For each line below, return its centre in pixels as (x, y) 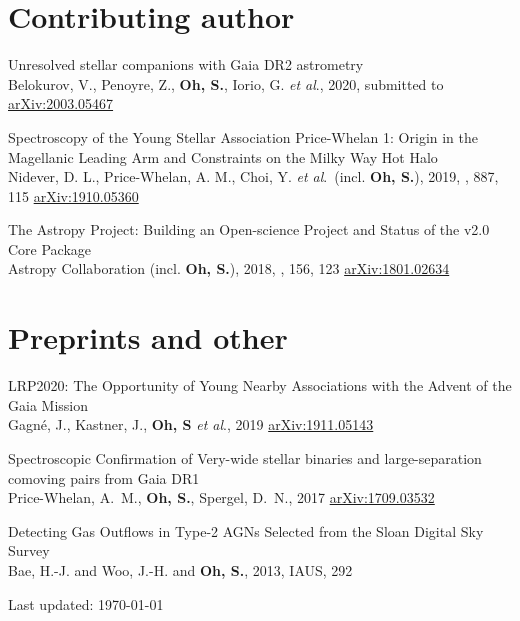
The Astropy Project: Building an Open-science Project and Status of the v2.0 (249, 229)
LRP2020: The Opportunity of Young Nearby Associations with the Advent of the (260, 385)
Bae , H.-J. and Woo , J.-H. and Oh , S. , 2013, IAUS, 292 (180, 569)
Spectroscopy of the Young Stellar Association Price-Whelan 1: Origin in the (243, 136)
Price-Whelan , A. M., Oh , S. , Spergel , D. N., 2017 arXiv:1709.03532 (221, 497)
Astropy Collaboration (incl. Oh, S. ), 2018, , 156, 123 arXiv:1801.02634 (229, 268)
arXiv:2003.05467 (61, 103)
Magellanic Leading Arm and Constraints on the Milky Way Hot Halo (223, 156)
